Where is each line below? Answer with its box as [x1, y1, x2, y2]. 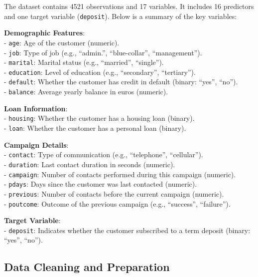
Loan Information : [4, 103, 68, 113]
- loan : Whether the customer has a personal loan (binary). [4, 123, 186, 133]
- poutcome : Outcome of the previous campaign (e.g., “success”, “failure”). [4, 198, 231, 209]
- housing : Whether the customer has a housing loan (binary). [4, 113, 195, 123]
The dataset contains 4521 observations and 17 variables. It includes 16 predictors [4, 1, 254, 11]
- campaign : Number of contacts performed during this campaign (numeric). [4, 169, 236, 179]
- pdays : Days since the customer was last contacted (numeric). [4, 179, 197, 189]
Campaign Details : [4, 139, 69, 150]
